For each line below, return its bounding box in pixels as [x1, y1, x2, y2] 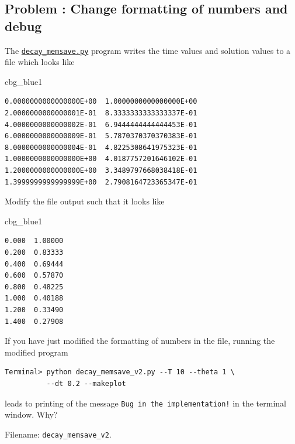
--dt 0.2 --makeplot [46, 379, 126, 388]
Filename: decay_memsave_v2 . [5, 428, 112, 440]
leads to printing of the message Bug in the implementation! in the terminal [5, 397, 286, 409]
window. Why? [5, 408, 58, 421]
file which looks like [5, 56, 75, 68]
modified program [5, 346, 68, 358]
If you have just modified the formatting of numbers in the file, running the [5, 334, 275, 347]
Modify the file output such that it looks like [5, 195, 165, 207]
